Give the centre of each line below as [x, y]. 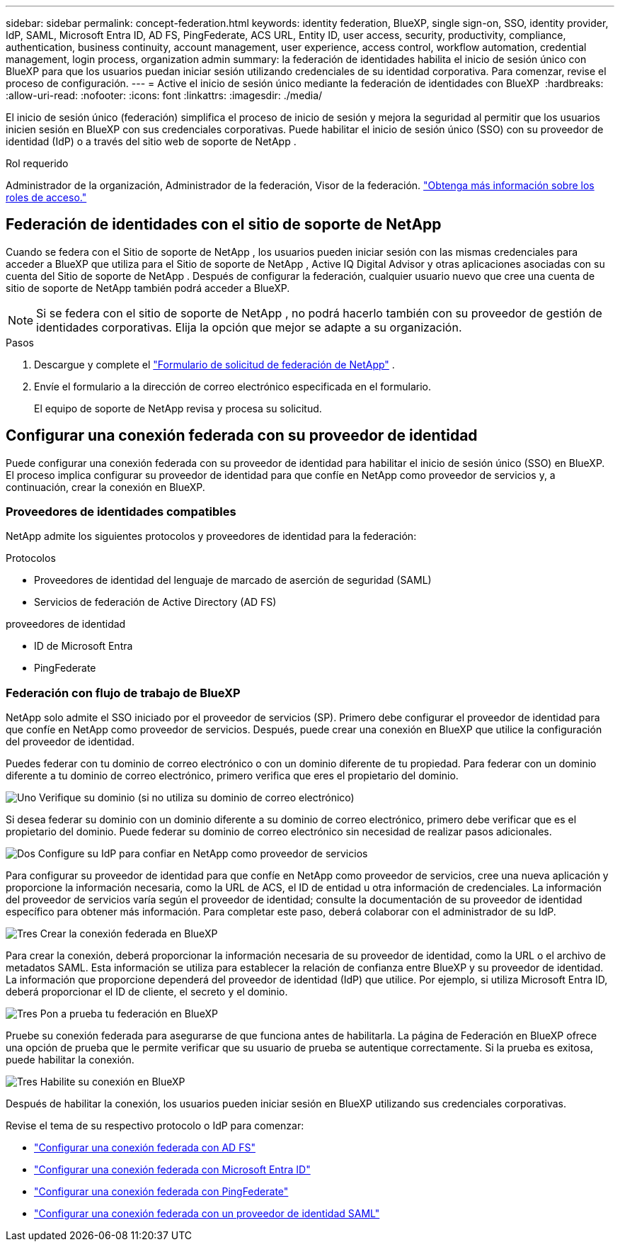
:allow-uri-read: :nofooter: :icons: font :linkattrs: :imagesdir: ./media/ [164, 95]
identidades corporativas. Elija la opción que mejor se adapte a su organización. [249, 327]
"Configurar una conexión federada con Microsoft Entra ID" [172, 1170]
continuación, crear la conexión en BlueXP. [105, 487]
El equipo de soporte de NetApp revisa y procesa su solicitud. [178, 408]
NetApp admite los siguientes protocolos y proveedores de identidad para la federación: [211, 536]
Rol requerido [37, 163]
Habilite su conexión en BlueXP [113, 1082]
